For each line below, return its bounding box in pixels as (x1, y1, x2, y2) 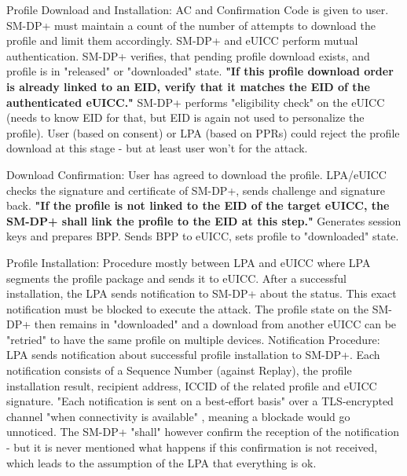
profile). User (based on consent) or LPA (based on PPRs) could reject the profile (6, 124, 400, 141)
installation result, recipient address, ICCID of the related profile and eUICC (6, 377, 377, 394)
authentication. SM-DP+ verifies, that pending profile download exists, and (6, 47, 370, 64)
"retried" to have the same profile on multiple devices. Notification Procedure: (6, 331, 380, 347)
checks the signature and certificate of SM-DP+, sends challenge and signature (6, 181, 385, 198)
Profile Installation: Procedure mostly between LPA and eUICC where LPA (6, 254, 371, 270)
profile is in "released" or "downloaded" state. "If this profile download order (6, 63, 394, 79)
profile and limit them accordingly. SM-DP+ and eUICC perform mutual (6, 32, 358, 49)
